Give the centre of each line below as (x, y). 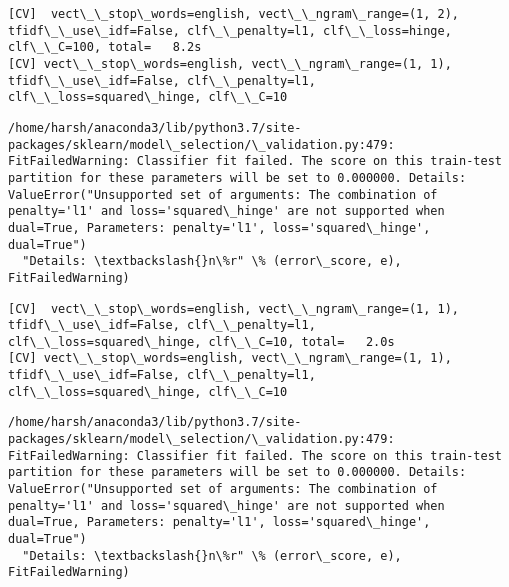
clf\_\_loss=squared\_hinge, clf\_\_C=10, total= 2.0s (201, 341)
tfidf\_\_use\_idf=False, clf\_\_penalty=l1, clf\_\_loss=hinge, (230, 30)
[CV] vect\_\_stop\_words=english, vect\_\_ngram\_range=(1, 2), (234, 14)
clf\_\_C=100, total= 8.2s (105, 47)
